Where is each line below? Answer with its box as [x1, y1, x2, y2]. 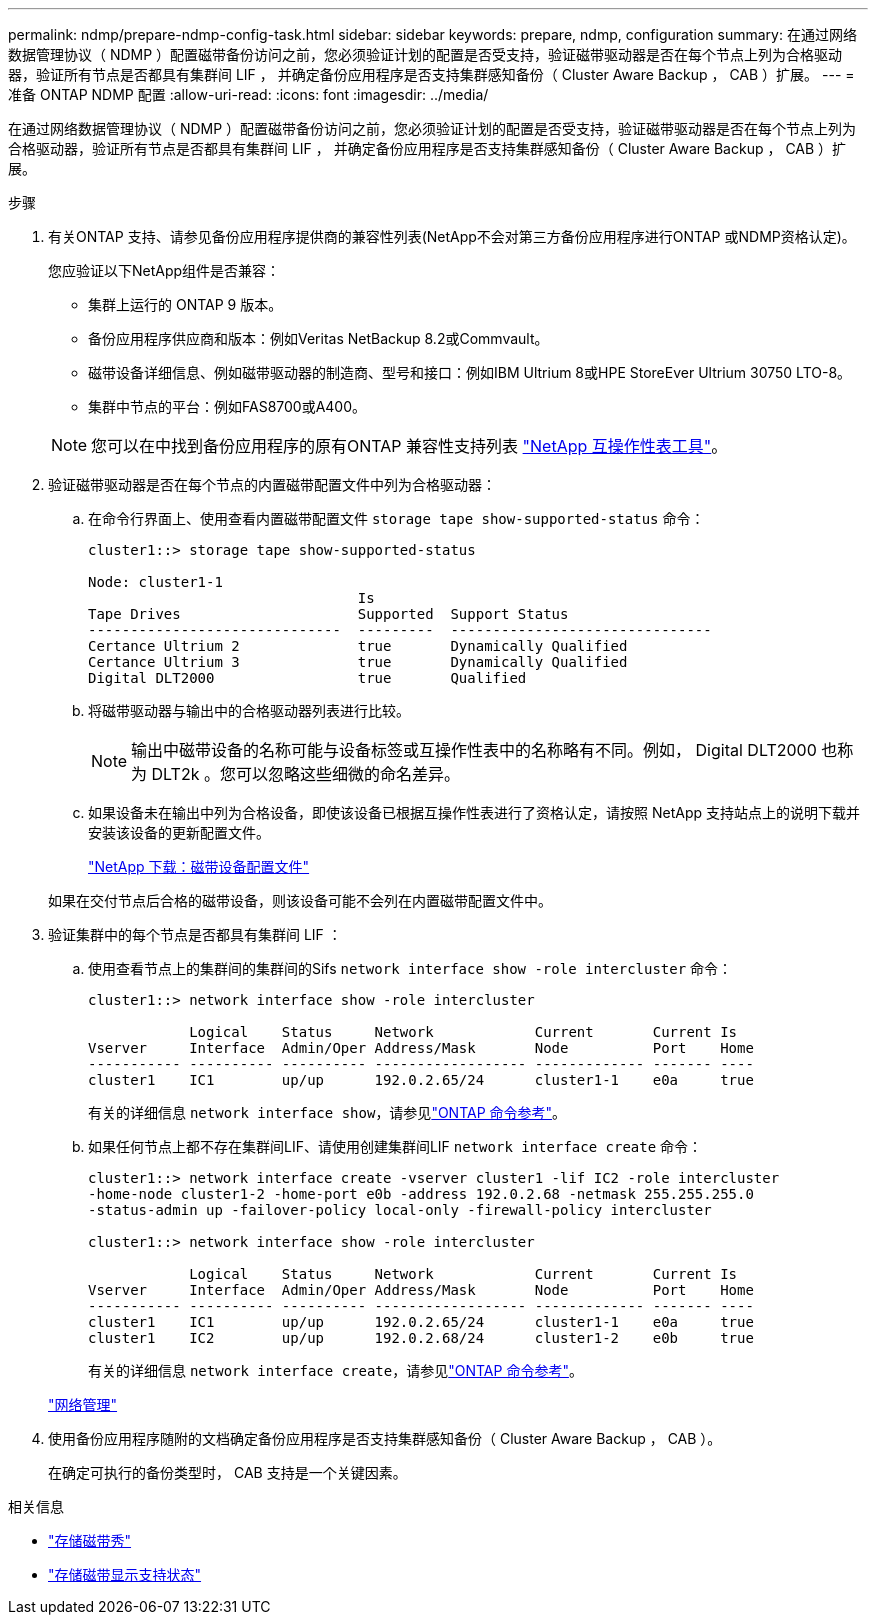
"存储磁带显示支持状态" [48, 1566, 202, 1583]
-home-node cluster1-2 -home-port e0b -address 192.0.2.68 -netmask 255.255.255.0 [88, 1186, 754, 1202]
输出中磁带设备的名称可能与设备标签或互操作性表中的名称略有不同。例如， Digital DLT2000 [131, 740, 817, 760]
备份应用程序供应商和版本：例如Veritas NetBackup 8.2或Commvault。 [88, 330, 549, 347]
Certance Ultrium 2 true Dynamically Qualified [88, 638, 628, 654]
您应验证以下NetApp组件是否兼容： [48, 262, 281, 279]
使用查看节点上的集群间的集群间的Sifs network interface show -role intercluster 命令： [88, 960, 733, 977]
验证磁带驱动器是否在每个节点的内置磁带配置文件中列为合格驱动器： [48, 476, 496, 493]
